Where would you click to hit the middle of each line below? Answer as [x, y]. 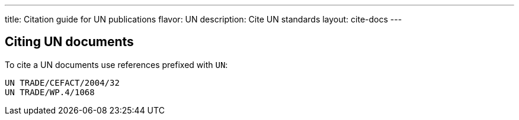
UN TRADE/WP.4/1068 [50, 92]
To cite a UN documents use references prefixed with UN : [116, 64]
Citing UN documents [69, 42]
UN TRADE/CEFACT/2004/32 [62, 82]
